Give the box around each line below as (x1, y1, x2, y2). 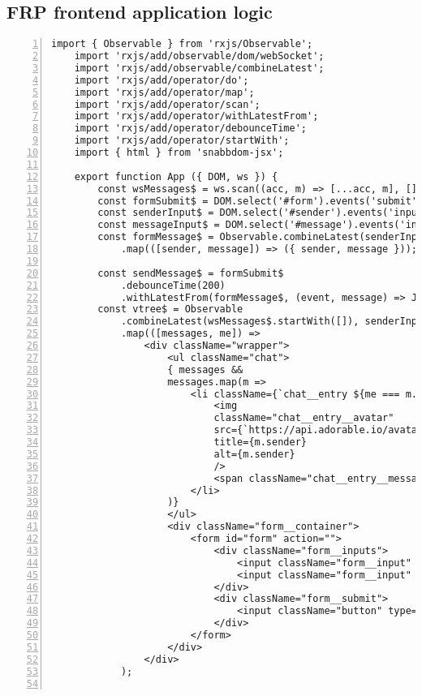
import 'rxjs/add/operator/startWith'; (74, 135, 290, 147)
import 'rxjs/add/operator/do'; (74, 74, 249, 86)
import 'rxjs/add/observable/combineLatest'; (74, 62, 325, 74)
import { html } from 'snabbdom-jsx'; (74, 147, 284, 159)
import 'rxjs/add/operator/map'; (74, 86, 255, 98)
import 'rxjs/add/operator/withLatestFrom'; (74, 110, 319, 122)
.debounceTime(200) (120, 279, 226, 291)
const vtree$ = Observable (97, 303, 243, 316)
